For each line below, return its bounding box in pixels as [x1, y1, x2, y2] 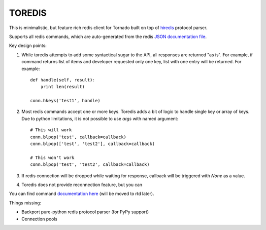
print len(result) [40, 84, 85, 90]
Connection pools [21, 216, 58, 222]
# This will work [30, 127, 72, 133]
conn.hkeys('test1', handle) [30, 98, 100, 104]
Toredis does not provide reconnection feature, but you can [21, 182, 142, 188]
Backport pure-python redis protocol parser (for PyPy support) [21, 209, 149, 215]
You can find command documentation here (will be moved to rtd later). [9, 191, 155, 197]
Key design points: [9, 42, 47, 49]
